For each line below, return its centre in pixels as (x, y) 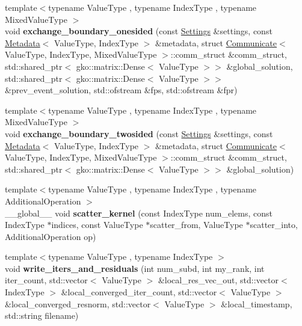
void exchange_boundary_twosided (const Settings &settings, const (139, 133)
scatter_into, (274, 225)
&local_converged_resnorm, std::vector (78, 303)
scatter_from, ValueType (196, 225)
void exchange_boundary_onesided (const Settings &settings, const (139, 31)
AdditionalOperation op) (51, 236)
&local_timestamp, (257, 303)
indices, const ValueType (97, 225)
